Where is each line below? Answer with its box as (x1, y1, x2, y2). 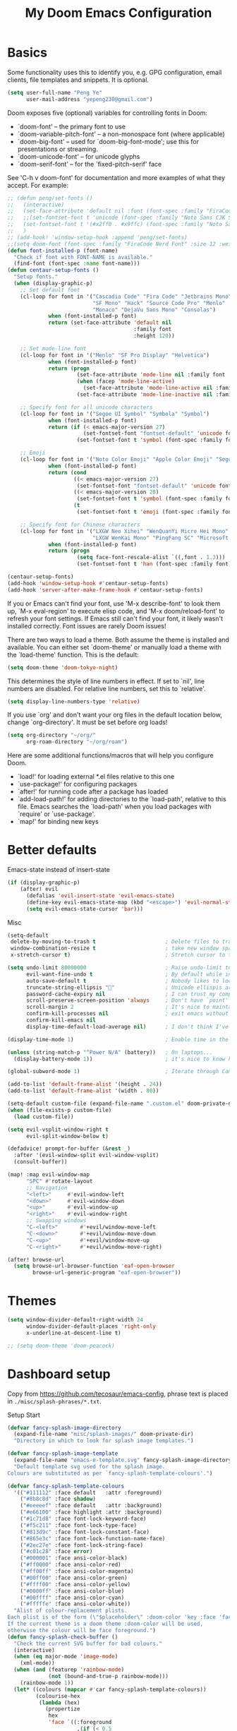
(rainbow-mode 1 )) (20, 1679, 74, 1687)
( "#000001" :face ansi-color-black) (20, 1555, 128, 1562)
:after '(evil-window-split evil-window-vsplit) (13, 1152, 159, 1159)
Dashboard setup (7, 1366, 111, 1382)
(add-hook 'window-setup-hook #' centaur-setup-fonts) (7, 580, 169, 587)
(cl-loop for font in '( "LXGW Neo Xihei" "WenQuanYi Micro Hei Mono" (20, 527, 229, 534)
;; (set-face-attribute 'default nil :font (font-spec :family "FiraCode (7, 208, 235, 215)
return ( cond (48, 469, 87, 476)
